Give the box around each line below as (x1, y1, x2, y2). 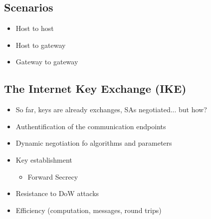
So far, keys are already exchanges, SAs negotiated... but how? (15, 104, 207, 115)
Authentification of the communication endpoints (15, 121, 166, 131)
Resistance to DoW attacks (15, 188, 99, 199)
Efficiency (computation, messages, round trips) (15, 205, 162, 215)
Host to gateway (15, 39, 66, 50)
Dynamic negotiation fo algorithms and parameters (15, 138, 172, 148)
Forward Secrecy (27, 171, 78, 182)
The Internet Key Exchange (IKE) (4, 81, 187, 96)
